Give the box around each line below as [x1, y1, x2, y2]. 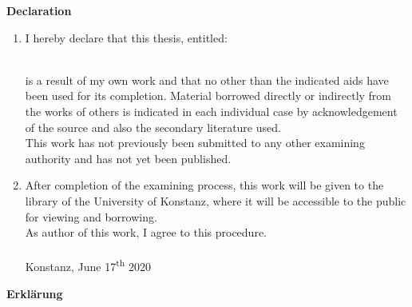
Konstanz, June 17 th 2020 [25, 256, 151, 274]
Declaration [6, 2, 72, 18]
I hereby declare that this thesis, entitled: [25, 29, 228, 46]
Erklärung [6, 285, 63, 301]
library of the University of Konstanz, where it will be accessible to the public [25, 192, 406, 209]
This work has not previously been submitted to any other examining [25, 134, 365, 151]
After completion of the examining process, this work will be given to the [25, 177, 384, 193]
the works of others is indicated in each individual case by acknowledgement [25, 102, 398, 119]
